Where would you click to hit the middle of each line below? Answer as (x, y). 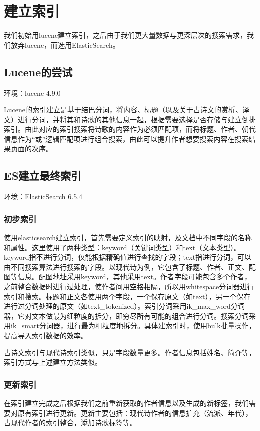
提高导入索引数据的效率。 (46, 336)
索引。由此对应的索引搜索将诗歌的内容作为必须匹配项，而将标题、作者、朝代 (130, 129)
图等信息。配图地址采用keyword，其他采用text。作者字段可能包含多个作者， (128, 277)
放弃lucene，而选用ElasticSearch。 (65, 45)
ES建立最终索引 (43, 176)
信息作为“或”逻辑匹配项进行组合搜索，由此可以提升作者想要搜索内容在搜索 (126, 139)
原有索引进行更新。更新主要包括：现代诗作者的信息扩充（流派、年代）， (135, 413)
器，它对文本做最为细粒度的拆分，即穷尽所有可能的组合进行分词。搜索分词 (126, 316)
